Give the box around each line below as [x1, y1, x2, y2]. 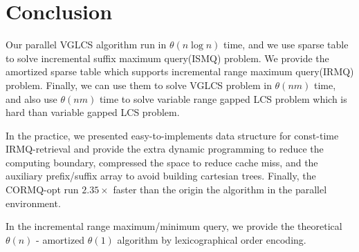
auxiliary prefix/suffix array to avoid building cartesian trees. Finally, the [6, 168, 316, 183]
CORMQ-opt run [6, 182, 79, 197]
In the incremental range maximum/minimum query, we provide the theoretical [6, 219, 342, 233]
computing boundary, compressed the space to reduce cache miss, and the [6, 155, 318, 169]
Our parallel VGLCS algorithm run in [6, 37, 167, 52]
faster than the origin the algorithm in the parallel [113, 182, 327, 197]
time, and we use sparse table [223, 37, 349, 52]
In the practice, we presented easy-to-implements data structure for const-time [6, 128, 339, 142]
